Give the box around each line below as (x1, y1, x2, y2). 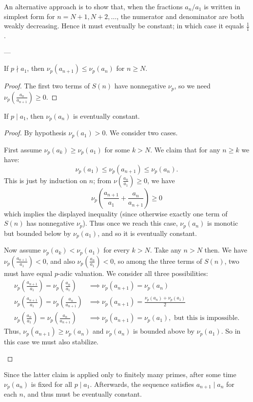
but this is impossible (174, 315, 238, 322)
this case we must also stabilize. (4, 337, 98, 347)
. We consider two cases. (105, 127, 178, 138)
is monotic (207, 218, 238, 228)
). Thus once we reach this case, (82, 218, 178, 228)
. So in (221, 326, 241, 336)
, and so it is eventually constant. (97, 228, 197, 238)
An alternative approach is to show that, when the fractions (4, 1, 183, 11)
